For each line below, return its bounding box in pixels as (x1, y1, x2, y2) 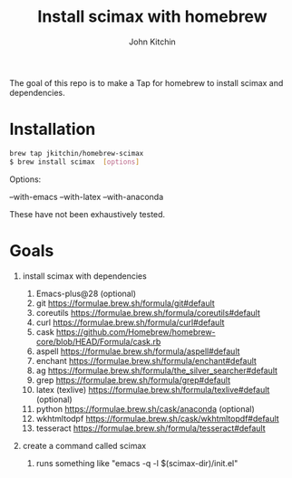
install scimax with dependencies (22, 270, 147, 282)
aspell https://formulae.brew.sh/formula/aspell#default (35, 346, 240, 357)
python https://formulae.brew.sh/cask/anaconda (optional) (35, 403, 256, 414)
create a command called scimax (22, 440, 147, 451)
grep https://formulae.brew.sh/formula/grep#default (35, 374, 231, 386)
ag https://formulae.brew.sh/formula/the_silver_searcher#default (35, 365, 278, 376)
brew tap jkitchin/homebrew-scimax (9, 148, 144, 158)
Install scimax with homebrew (37, 6, 268, 27)
